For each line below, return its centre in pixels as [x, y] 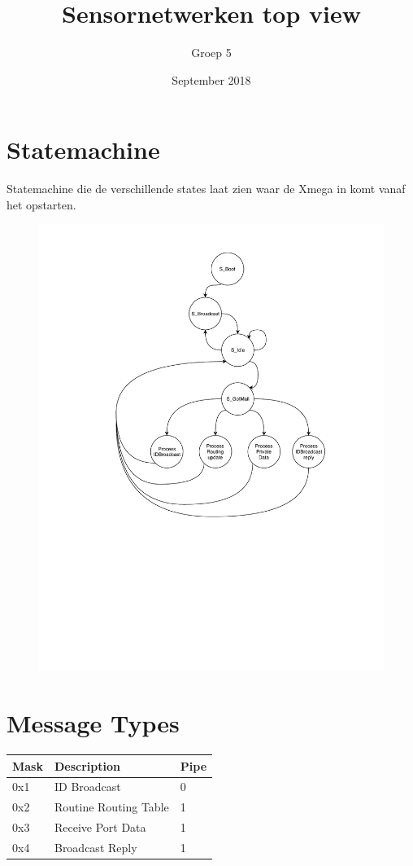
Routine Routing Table [111, 807]
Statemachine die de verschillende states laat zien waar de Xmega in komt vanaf [206, 189]
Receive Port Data [100, 827]
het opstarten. [41, 204]
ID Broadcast [87, 787]
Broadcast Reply [96, 847]
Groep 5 [211, 53]
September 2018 [211, 79]
